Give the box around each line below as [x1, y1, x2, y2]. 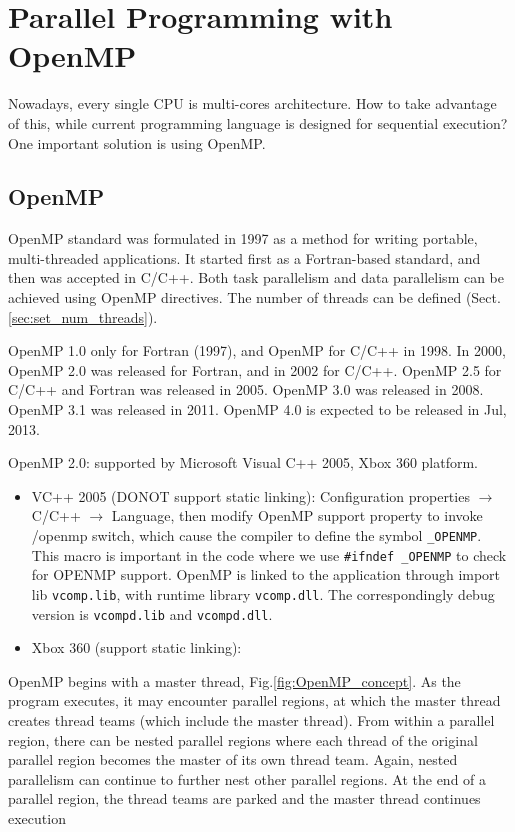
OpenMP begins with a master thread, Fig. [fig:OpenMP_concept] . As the [8, 670, 461, 691]
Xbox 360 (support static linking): [31, 637, 242, 658]
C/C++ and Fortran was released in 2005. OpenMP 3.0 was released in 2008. [8, 379, 484, 400]
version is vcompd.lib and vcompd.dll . [31, 603, 273, 624]
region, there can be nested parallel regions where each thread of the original [8, 729, 478, 750]
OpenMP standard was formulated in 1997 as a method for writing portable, [8, 228, 478, 249]
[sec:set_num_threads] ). [8, 306, 158, 327]
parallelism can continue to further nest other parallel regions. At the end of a [8, 768, 487, 789]
